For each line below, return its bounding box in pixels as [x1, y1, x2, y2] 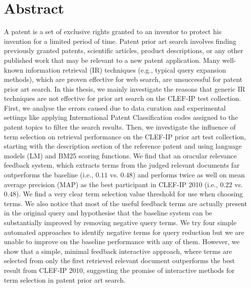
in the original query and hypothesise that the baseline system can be [4, 208, 212, 218]
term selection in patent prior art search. [4, 274, 126, 285]
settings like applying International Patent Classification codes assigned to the [4, 112, 238, 122]
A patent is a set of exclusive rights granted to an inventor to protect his [4, 26, 222, 37]
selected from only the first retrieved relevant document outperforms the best [4, 255, 235, 266]
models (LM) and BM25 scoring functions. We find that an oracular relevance [4, 150, 237, 160]
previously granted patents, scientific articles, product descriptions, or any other [4, 45, 243, 56]
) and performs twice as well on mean [132, 170, 245, 180]
